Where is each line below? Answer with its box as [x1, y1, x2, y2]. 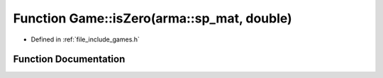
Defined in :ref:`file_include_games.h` [30, 35, 140, 44]
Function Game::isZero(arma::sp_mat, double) [13, 11, 292, 26]
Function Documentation [13, 53, 126, 65]
